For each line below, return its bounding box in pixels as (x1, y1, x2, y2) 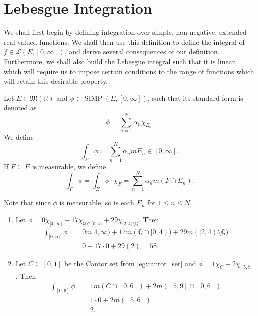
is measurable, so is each (59, 197, 134, 208)
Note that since (4, 197, 51, 208)
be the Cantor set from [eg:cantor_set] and (64, 258, 196, 268)
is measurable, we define (32, 161, 106, 171)
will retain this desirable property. (4, 76, 108, 86)
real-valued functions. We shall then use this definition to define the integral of (4, 36, 245, 47)
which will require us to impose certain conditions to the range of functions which (4, 66, 254, 76)
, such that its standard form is (147, 92, 243, 103)
